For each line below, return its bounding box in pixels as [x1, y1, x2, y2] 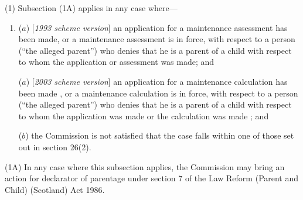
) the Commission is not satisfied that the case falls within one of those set [25, 129, 294, 142]
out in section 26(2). [18, 140, 91, 153]
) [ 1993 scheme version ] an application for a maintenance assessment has [26, 21, 288, 33]
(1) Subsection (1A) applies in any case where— [5, 2, 178, 13]
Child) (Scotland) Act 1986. [5, 183, 105, 195]
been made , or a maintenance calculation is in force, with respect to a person [18, 87, 298, 99]
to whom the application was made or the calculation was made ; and [18, 109, 269, 122]
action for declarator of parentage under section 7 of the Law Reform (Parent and [5, 172, 299, 184]
